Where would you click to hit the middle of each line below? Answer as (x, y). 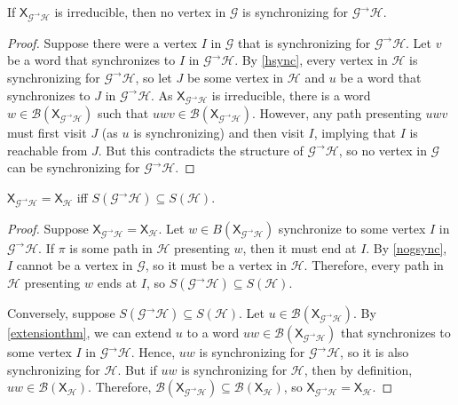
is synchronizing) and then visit (219, 133)
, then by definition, (358, 369)
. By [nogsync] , (407, 247)
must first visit (47, 133)
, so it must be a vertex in (216, 265)
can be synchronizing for (74, 167)
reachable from (47, 150)
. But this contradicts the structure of (201, 150)
